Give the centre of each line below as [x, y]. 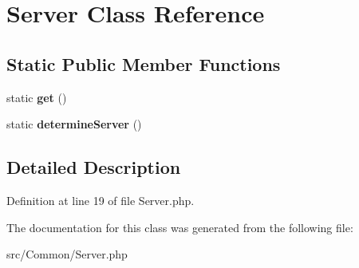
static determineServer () [74, 124]
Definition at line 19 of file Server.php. [101, 200]
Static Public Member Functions [144, 63]
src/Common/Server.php [67, 254]
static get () [37, 97]
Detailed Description [94, 167]
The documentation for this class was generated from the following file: [180, 227]
